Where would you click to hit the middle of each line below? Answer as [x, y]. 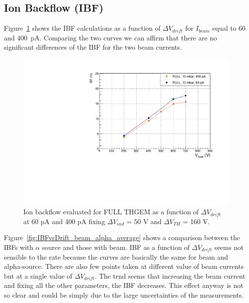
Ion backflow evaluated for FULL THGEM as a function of [111, 212]
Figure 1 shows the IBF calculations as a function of [82, 28]
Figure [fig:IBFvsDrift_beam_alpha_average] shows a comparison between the [122, 237]
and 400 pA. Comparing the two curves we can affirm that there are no [110, 37]
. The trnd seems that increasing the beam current [170, 275]
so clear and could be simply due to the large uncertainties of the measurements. [124, 294]
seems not [229, 247]
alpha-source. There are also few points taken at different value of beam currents [124, 266]
